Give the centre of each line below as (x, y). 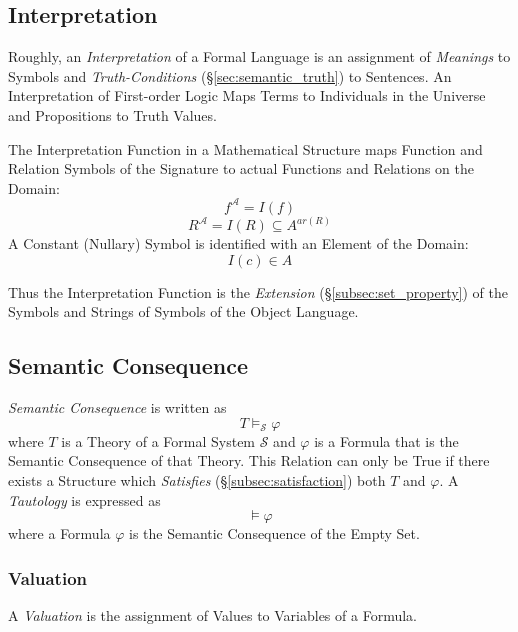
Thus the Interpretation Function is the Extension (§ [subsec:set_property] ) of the (258, 291)
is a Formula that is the (386, 440)
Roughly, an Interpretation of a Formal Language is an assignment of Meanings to (259, 56)
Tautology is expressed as (84, 499)
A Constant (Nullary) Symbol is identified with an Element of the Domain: (238, 243)
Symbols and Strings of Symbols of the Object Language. (183, 311)
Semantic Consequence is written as (117, 407)
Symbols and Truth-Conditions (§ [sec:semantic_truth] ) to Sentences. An (230, 75)
